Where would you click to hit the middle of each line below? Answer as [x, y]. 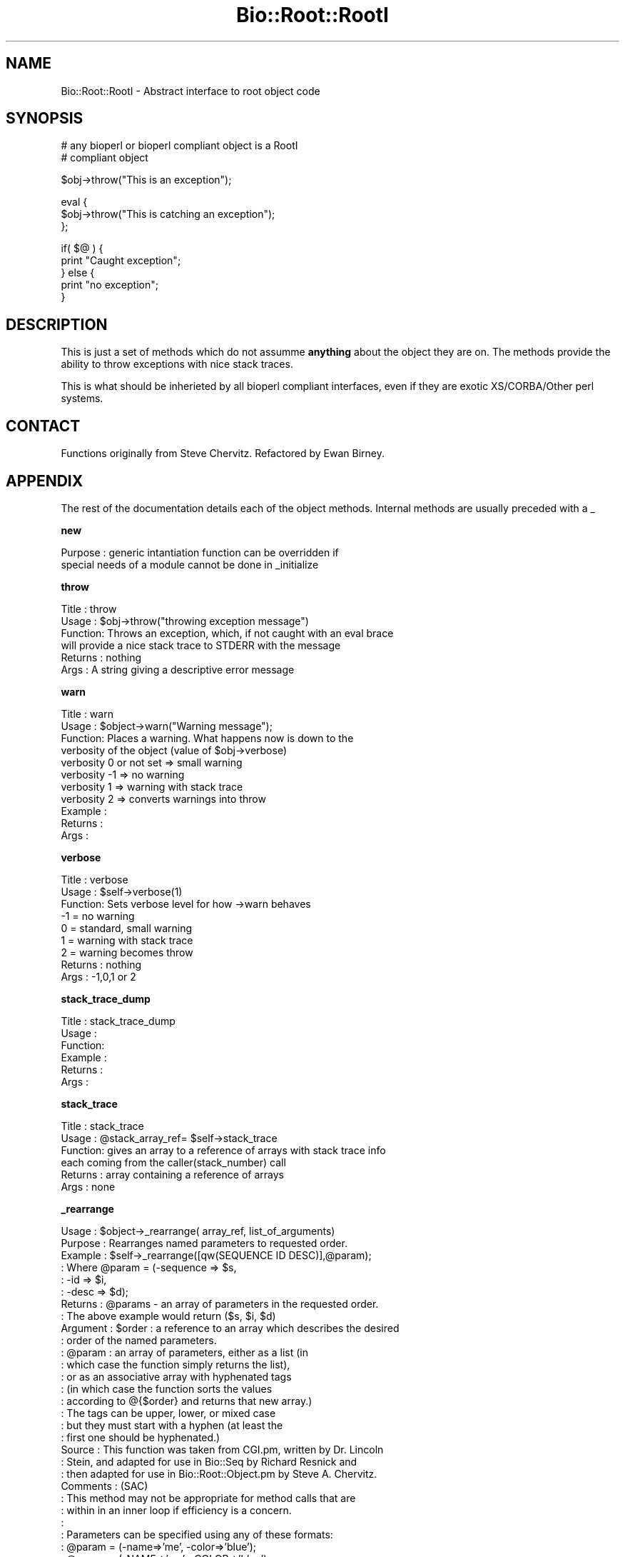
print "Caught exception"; [121, 261]
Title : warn [87, 714]
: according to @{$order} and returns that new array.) [187, 1401]
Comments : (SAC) [105, 1486]
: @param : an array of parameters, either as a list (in [185, 1352]
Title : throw [89, 609]
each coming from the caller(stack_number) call [173, 1162]
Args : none [88, 1186]
